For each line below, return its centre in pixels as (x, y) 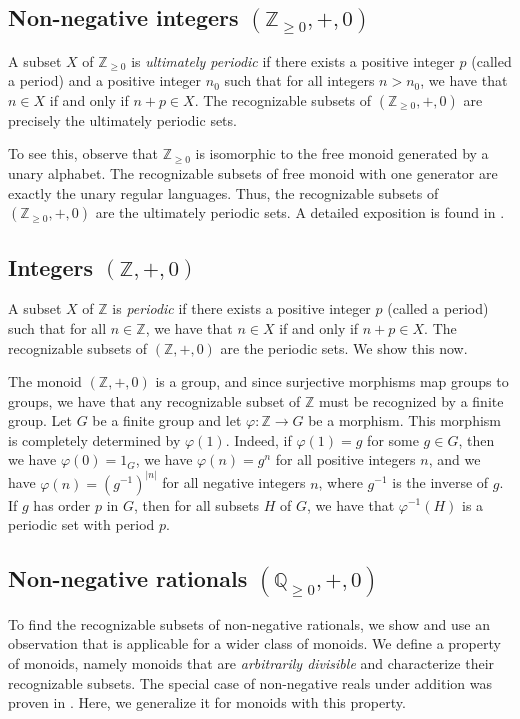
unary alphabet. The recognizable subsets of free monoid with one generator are (253, 172)
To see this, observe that (83, 153)
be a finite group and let (167, 420)
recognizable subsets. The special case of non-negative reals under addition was (250, 682)
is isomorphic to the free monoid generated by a (342, 153)
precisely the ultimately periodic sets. (122, 119)
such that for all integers (299, 80)
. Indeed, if (258, 439)
